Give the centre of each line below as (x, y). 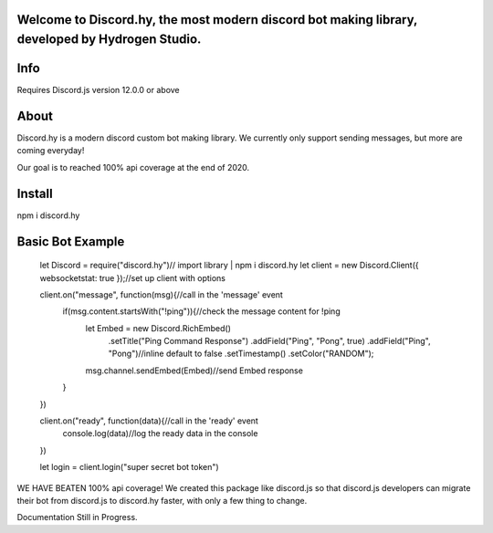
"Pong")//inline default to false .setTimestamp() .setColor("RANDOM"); (241, 354)
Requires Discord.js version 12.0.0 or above (98, 90)
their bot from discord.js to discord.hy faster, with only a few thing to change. (162, 500)
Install (35, 193)
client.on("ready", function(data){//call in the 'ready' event (149, 421)
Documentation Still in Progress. (77, 517)
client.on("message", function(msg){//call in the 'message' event (161, 294)
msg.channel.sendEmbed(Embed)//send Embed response (194, 371)
